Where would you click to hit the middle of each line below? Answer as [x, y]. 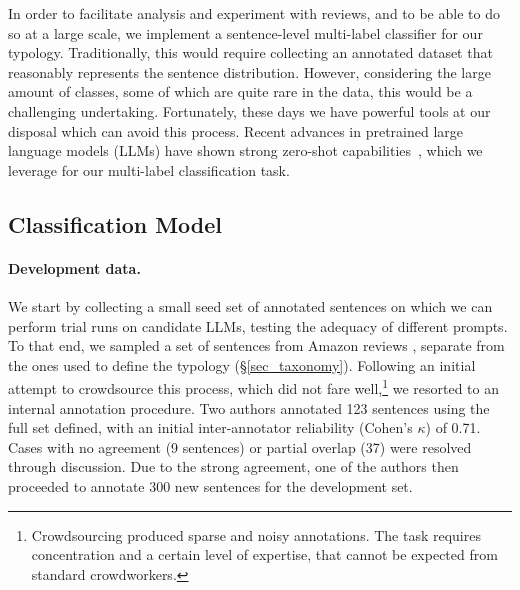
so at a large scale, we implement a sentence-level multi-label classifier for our [245, 32]
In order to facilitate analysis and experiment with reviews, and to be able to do [254, 13]
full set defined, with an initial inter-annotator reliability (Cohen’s [210, 427]
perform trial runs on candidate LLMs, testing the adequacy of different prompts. [258, 325]
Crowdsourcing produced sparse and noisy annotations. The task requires [256, 534]
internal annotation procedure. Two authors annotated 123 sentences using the [249, 407]
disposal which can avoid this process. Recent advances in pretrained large [236, 130]
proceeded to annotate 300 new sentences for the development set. [210, 485]
